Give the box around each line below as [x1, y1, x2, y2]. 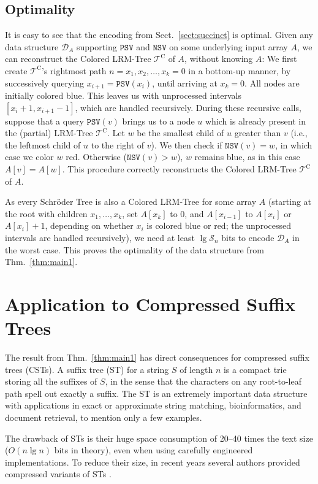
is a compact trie [223, 363, 287, 375]
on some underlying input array [169, 40, 288, 53]
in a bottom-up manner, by [188, 64, 291, 77]
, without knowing [184, 52, 253, 65]
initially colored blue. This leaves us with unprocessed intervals [5, 89, 241, 102]
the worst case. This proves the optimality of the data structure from [5, 243, 264, 256]
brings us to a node [122, 114, 195, 127]
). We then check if [151, 138, 222, 151]
